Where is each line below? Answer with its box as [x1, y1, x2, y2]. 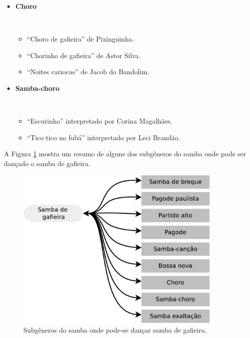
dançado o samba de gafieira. [4, 158, 91, 168]
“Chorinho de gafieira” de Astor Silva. [27, 50, 141, 60]
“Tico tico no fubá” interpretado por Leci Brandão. [27, 132, 180, 142]
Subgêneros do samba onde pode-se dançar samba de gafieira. [23, 324, 207, 335]
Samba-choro [15, 83, 60, 93]
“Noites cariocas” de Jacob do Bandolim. [27, 66, 150, 77]
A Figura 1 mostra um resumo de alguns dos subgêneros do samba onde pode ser [4, 148, 246, 159]
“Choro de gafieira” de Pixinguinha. [27, 34, 134, 44]
